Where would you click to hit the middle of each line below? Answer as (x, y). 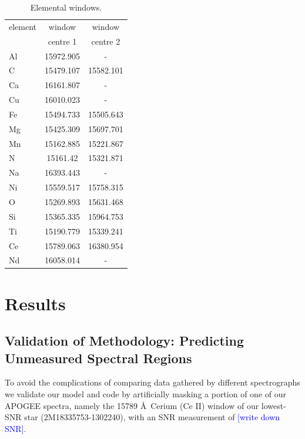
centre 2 (106, 41)
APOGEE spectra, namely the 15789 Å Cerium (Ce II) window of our (132, 405)
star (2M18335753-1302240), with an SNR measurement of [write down (152, 417)
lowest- (274, 405)
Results (35, 303)
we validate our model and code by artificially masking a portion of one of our (145, 394)
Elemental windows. (66, 7)
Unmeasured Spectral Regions (98, 358)
